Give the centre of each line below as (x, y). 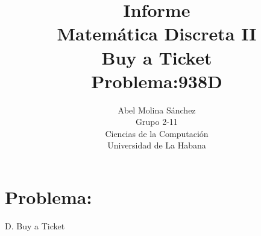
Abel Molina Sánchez (157, 110)
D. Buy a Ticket (35, 226)
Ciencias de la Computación (157, 133)
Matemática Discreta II (157, 33)
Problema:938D (157, 81)
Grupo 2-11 (157, 122)
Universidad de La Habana (157, 145)
